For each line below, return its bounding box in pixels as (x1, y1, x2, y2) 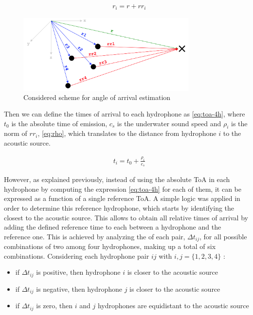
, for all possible (199, 231, 247, 241)
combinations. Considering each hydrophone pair (4, 250, 149, 261)
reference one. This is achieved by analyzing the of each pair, (4, 231, 185, 241)
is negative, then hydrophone (36, 283, 122, 294)
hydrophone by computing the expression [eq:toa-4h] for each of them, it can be (4, 183, 241, 194)
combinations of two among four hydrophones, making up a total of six (4, 241, 216, 251)
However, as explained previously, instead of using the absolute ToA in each (4, 174, 230, 184)
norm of (4, 128, 27, 138)
